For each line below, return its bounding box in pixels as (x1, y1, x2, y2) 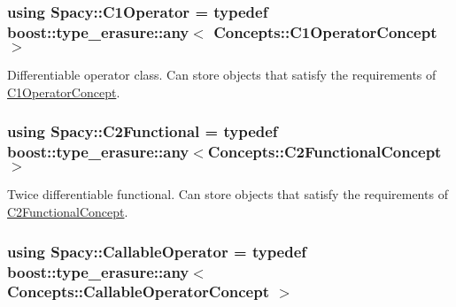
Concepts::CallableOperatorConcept (7, 280, 269, 303)
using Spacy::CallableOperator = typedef (7, 240, 307, 262)
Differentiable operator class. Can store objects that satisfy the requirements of (7, 65, 437, 84)
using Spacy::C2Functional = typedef (7, 120, 278, 142)
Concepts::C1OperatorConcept (213, 20, 437, 42)
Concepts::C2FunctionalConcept (207, 141, 442, 163)
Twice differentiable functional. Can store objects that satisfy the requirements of (7, 185, 448, 203)
